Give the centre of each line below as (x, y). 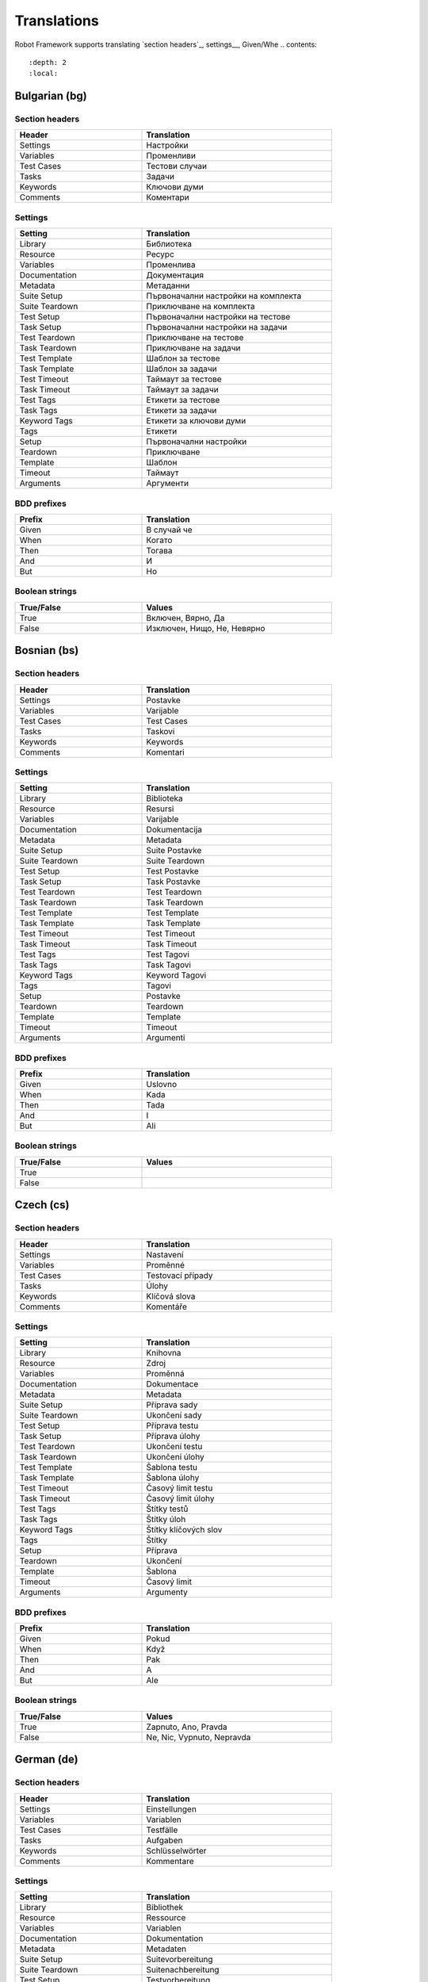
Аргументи (168, 484)
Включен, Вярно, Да (185, 618)
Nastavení (165, 1254)
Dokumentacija (174, 830)
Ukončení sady (174, 1415)
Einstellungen (172, 1809)
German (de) (46, 1760)
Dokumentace (172, 1384)
